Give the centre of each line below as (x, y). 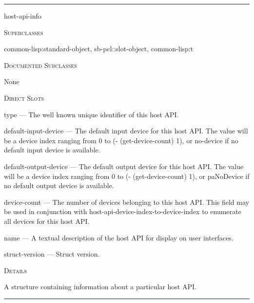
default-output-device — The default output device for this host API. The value (124, 166)
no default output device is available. (59, 185)
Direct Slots (24, 97)
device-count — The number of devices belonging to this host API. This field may (127, 202)
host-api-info (23, 16)
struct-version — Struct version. (52, 254)
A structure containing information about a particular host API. (100, 287)
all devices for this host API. (47, 221)
